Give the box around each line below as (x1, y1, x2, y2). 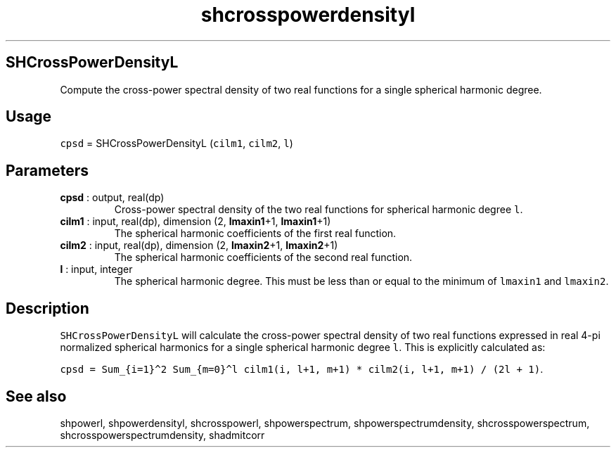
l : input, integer (60, 263, 133, 276)
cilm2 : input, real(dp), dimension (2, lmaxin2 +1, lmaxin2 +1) (60, 239, 338, 252)
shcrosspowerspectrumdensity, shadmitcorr (60, 428, 265, 441)
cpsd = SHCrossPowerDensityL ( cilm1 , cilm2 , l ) (60, 137, 293, 150)
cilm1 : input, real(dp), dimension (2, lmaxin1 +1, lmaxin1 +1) (60, 215, 331, 228)
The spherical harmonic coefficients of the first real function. (114, 227, 397, 240)
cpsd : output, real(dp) (60, 191, 165, 204)
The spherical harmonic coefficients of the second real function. (114, 251, 413, 264)
